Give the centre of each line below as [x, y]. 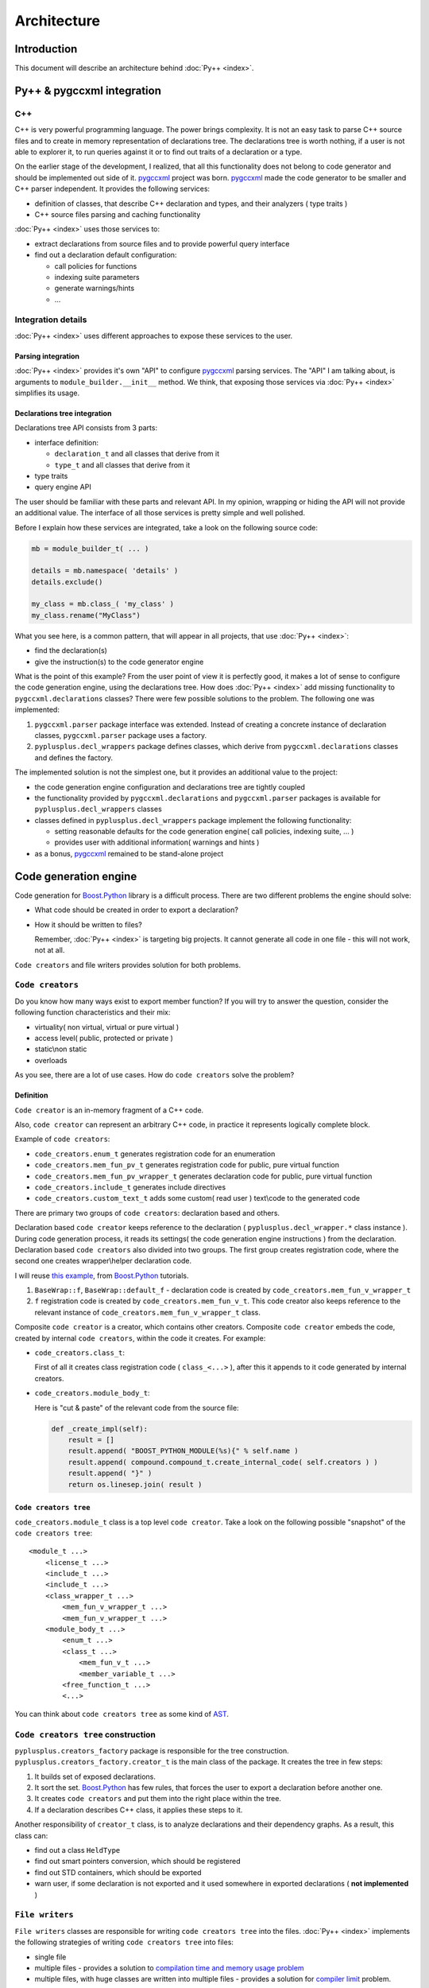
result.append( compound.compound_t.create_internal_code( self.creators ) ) [223, 1462]
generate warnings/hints [95, 288]
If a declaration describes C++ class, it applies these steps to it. [139, 1810]
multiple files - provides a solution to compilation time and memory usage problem [170, 1967]
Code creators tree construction [85, 1734]
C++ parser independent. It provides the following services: [112, 189]
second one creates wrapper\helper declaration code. [103, 1261]
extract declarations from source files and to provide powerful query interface [162, 243]
